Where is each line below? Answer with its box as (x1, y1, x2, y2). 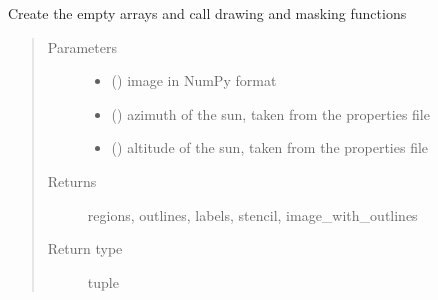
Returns (47, 170, 97, 191)
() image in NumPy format (111, 70, 277, 91)
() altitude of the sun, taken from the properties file (111, 137, 429, 158)
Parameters (47, 36, 117, 57)
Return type (47, 238, 123, 259)
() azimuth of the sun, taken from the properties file (111, 103, 430, 124)
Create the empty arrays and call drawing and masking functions (8, 3, 407, 23)
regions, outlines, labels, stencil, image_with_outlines (87, 204, 418, 225)
